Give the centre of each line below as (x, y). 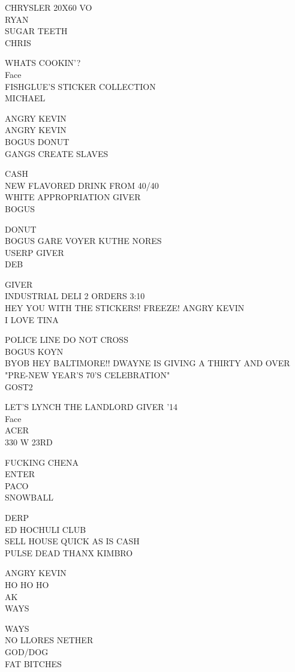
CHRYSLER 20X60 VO (49, 7)
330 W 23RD (29, 442)
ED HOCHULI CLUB (46, 529)
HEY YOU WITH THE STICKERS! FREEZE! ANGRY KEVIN (125, 308)
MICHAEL (25, 98)
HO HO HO (27, 584)
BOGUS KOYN (34, 351)
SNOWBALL (29, 497)
